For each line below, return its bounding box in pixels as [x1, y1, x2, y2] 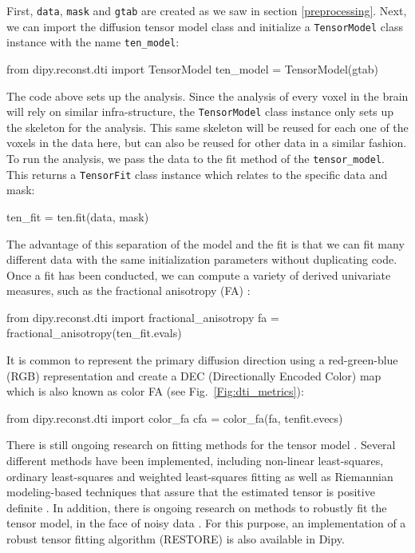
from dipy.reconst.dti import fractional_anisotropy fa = [6, 308, 279, 325]
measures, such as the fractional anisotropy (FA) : [6, 282, 251, 299]
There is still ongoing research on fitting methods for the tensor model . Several [6, 436, 396, 453]
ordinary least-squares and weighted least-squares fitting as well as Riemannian [6, 467, 393, 484]
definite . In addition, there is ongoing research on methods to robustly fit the [6, 499, 387, 515]
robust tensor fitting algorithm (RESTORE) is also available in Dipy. [6, 531, 345, 547]
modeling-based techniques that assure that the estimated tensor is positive [6, 483, 375, 500]
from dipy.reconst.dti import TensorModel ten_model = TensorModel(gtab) [6, 60, 378, 77]
